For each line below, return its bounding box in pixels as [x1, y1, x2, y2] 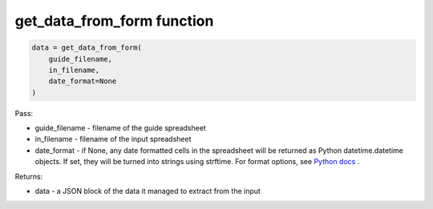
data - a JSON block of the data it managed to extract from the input [34, 187, 261, 196]
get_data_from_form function [14, 12, 214, 30]
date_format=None [48, 77, 117, 86]
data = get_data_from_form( [31, 43, 142, 52]
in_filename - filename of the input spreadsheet [34, 135, 192, 144]
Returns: [14, 171, 43, 181]
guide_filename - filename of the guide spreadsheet [34, 123, 206, 133]
